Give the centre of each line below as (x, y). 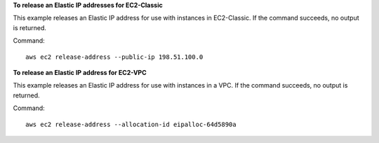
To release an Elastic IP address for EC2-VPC (80, 72)
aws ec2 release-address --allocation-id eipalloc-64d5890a (131, 124)
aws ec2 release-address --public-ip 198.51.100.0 (114, 57)
